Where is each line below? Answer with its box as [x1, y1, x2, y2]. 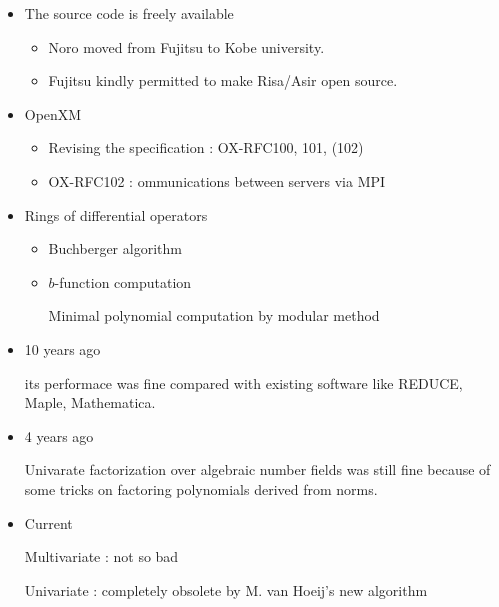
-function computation [54, 271, 192, 292]
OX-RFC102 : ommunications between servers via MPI [48, 170, 386, 191]
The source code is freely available [24, 3, 234, 23]
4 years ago [24, 425, 94, 446]
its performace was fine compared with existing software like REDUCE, [24, 372, 463, 393]
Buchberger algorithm [48, 238, 182, 259]
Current [24, 512, 73, 533]
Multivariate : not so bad [24, 546, 179, 567]
